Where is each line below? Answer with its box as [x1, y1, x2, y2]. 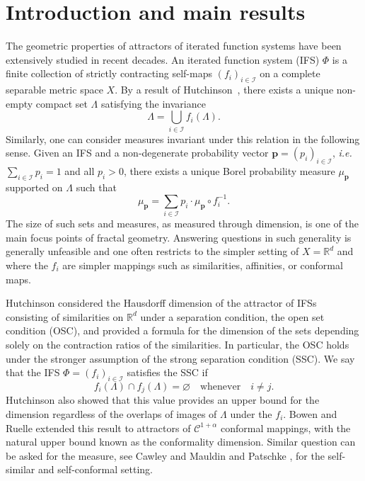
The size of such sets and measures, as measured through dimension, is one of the [6, 216, 359, 231]
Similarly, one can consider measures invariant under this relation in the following [6, 131, 360, 146]
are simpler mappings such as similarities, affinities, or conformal [62, 258, 343, 273]
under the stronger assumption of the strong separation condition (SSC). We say [6, 351, 355, 366]
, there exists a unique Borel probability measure [123, 164, 335, 179]
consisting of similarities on [6, 309, 124, 324]
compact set [35, 96, 88, 111]
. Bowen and [283, 407, 337, 421]
